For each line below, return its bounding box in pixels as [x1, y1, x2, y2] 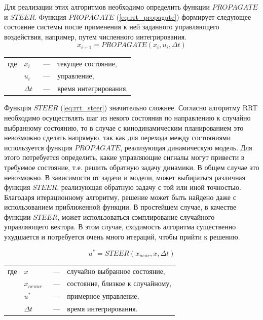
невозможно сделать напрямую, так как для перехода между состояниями [4, 132, 231, 143]
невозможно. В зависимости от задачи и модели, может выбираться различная [4, 172, 246, 182]
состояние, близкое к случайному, [67, 278, 172, 289]
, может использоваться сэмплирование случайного [57, 211, 215, 222]
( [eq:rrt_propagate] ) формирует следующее [116, 11, 251, 22]
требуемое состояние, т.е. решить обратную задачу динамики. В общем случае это [4, 162, 259, 172]
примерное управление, [67, 291, 139, 301]
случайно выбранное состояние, [67, 265, 165, 276]
